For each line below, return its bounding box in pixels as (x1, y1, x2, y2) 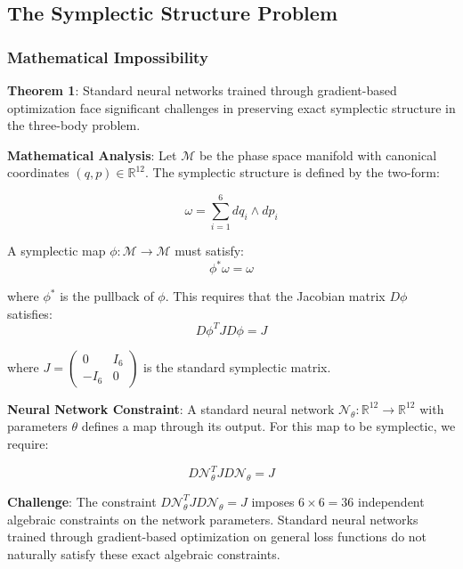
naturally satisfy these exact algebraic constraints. (7, 544, 280, 563)
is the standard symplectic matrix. (143, 357, 331, 376)
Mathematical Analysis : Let (7, 145, 177, 164)
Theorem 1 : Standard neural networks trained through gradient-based (7, 81, 397, 99)
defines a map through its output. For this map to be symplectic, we (81, 417, 456, 435)
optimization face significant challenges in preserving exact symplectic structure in (7, 98, 456, 117)
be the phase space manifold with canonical (199, 145, 437, 164)
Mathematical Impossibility (7, 45, 208, 68)
